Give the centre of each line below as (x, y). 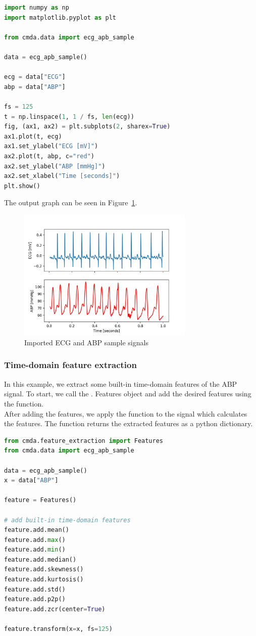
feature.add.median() (40, 559)
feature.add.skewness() (44, 570)
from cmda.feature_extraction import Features (84, 441)
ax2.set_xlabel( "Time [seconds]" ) (62, 176)
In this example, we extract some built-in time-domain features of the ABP (121, 383)
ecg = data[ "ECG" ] (35, 77)
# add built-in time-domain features (67, 520)
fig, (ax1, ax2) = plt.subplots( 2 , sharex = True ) (87, 127)
